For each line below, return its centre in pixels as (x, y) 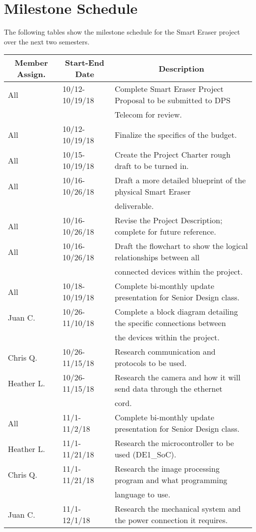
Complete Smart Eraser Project (169, 89)
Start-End (85, 63)
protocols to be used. (150, 363)
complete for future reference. (165, 232)
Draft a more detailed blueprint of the (180, 180)
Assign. (31, 74)
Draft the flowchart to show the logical (181, 246)
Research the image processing (167, 469)
